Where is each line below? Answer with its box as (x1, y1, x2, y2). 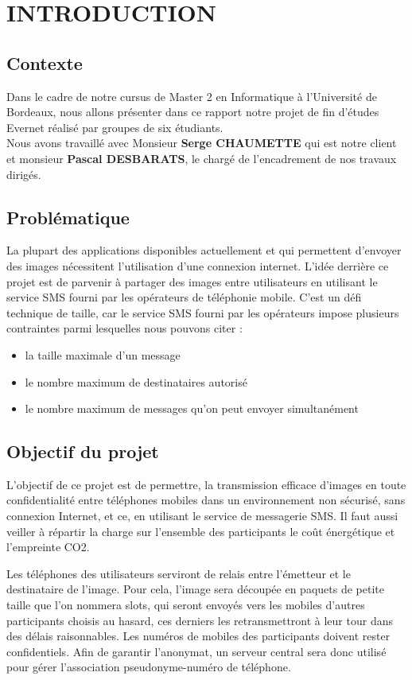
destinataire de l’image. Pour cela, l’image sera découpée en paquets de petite (6, 581, 384, 597)
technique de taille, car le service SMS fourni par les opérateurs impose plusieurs (6, 304, 399, 321)
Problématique (6, 204, 130, 229)
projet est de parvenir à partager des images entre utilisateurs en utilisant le (6, 273, 378, 289)
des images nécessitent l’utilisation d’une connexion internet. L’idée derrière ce (6, 257, 389, 274)
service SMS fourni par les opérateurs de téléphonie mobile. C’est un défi (6, 289, 362, 305)
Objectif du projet (6, 439, 159, 464)
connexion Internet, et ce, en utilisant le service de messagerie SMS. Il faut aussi (6, 507, 398, 524)
